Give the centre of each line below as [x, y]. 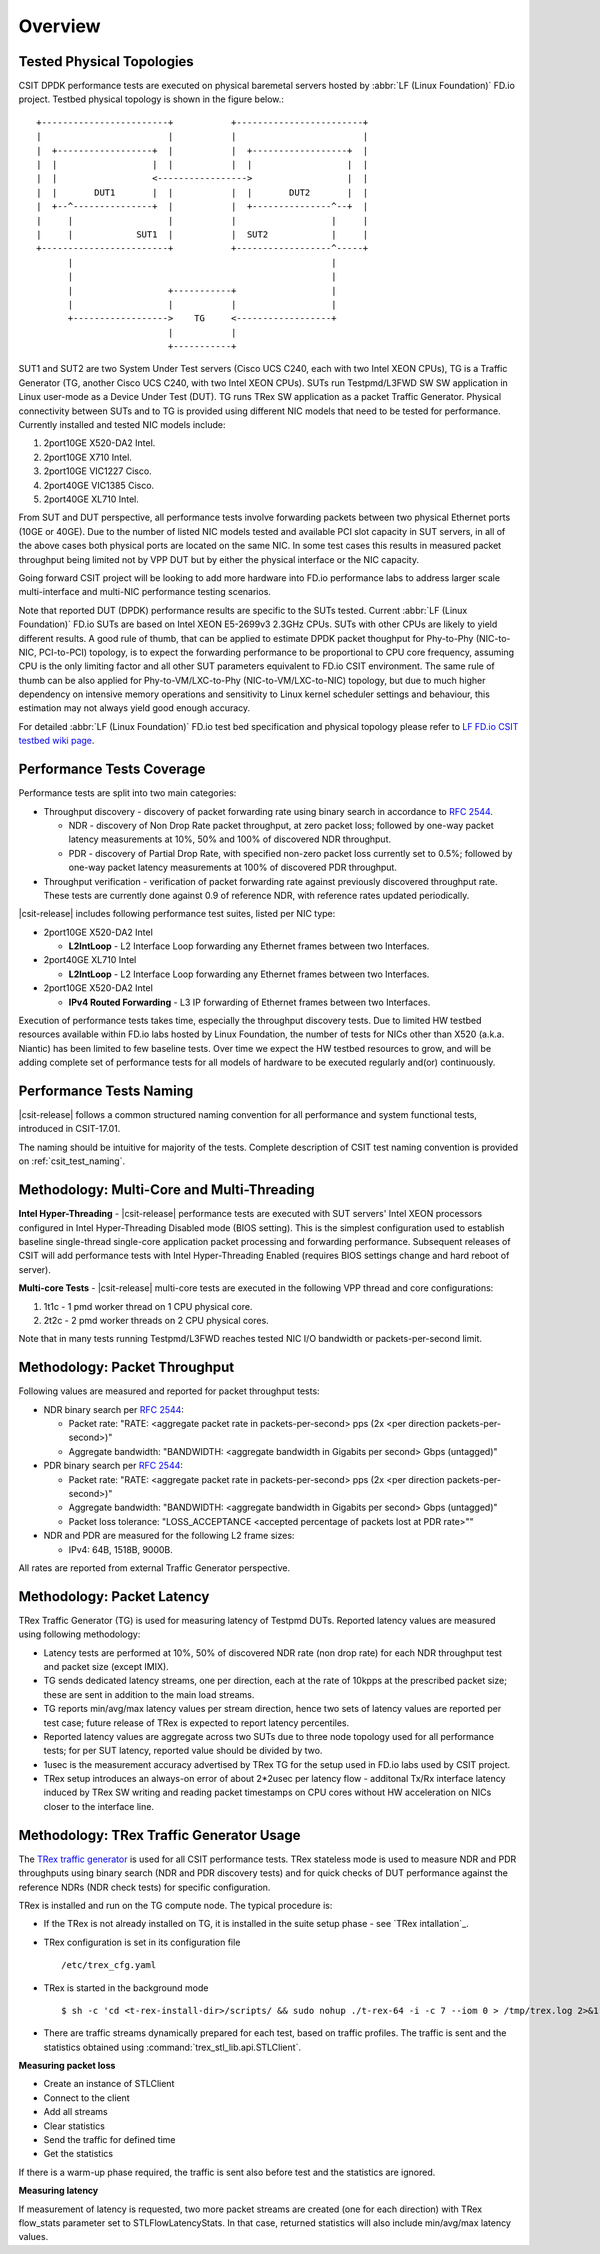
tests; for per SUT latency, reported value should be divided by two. [183, 1751]
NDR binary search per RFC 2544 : [114, 1409]
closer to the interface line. [99, 1806]
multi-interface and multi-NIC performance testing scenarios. [145, 592]
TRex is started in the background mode [126, 1987]
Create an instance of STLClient [109, 2084]
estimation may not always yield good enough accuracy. [134, 708]
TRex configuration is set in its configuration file [142, 1942]
